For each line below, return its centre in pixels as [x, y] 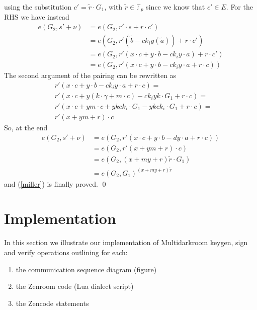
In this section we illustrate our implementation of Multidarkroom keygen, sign [126, 242]
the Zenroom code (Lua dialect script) [75, 286]
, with [113, 7]
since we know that [176, 7]
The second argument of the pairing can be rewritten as [90, 75]
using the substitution [38, 7]
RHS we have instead [37, 17]
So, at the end [26, 127]
